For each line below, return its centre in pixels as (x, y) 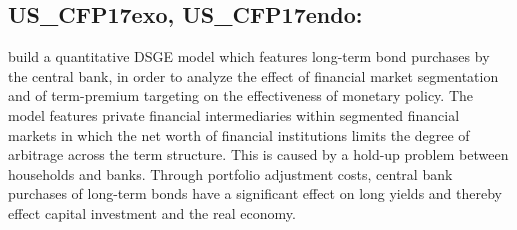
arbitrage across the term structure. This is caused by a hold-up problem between (258, 154)
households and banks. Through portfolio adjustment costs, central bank (230, 173)
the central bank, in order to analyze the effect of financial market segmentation (253, 75)
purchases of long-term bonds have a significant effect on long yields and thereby (255, 193)
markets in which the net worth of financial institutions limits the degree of (239, 134)
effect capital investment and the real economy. (152, 212)
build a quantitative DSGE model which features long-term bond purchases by (249, 56)
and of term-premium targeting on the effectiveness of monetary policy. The (241, 95)
